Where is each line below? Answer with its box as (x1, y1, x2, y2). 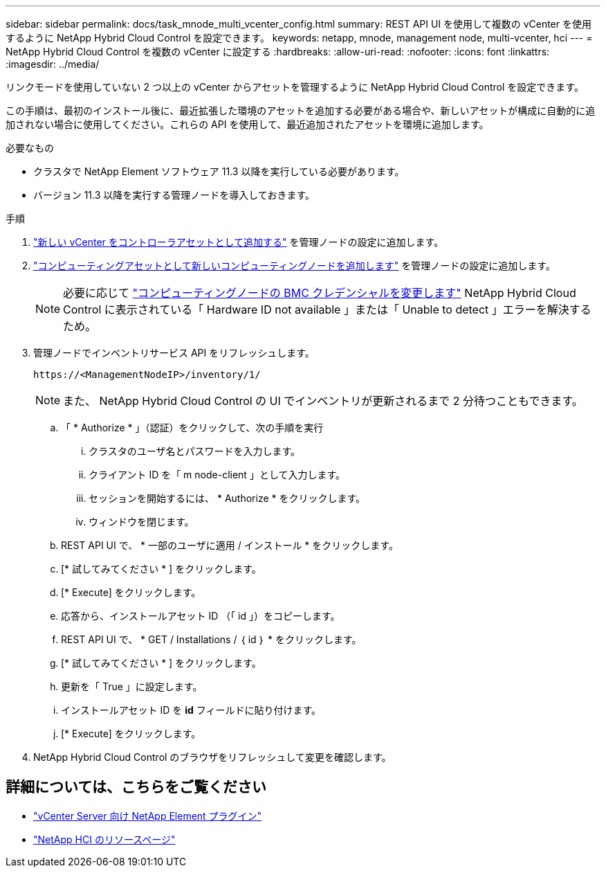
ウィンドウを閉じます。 (89, 516, 194, 528)
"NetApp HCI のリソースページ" (33, 833, 176, 845)
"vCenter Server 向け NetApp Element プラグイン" (33, 809, 262, 822)
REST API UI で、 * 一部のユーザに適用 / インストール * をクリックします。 (61, 539, 398, 551)
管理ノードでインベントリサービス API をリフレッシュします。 (33, 347, 315, 359)
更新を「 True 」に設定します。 (61, 681, 203, 692)
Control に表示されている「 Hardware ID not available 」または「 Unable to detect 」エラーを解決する (63, 303, 591, 316)
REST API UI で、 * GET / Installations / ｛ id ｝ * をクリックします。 (61, 633, 362, 645)
